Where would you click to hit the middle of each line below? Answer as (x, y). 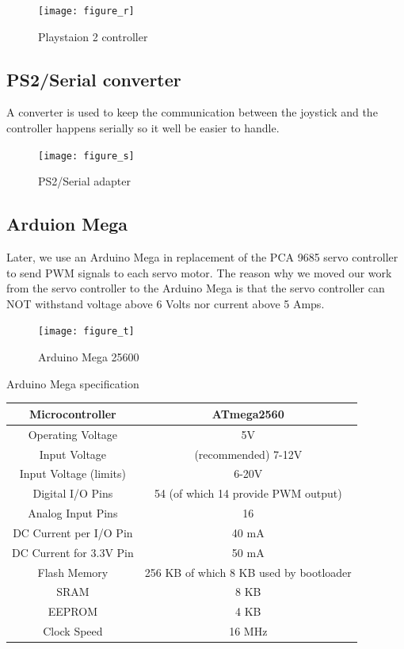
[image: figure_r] (86, 11)
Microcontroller (73, 413)
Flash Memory (73, 572)
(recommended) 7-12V (248, 454)
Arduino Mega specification (73, 383)
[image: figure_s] (86, 156)
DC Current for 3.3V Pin (73, 552)
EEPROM (72, 611)
